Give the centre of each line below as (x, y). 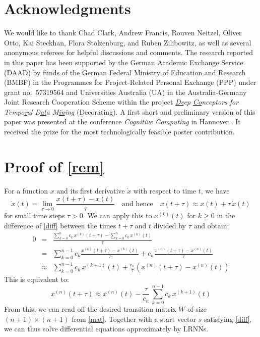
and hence (138, 204)
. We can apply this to (117, 215)
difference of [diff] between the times (60, 226)
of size (197, 309)
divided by (170, 226)
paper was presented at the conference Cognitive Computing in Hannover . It (122, 122)
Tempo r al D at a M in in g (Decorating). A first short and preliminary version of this (130, 111)
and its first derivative (91, 190)
